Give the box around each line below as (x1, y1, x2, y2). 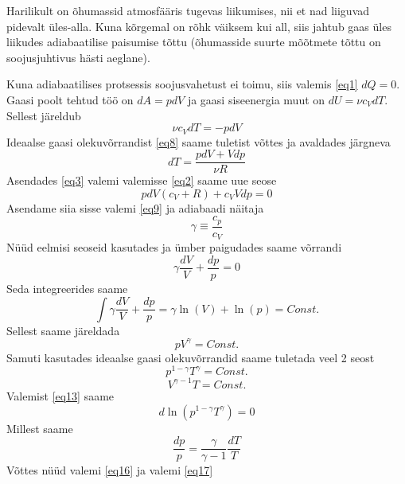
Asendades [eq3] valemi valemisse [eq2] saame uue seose (6, 172, 277, 189)
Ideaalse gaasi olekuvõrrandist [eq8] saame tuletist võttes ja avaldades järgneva (6, 133, 391, 150)
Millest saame (6, 420, 73, 436)
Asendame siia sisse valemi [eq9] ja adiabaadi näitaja (6, 199, 264, 216)
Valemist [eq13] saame (6, 387, 115, 404)
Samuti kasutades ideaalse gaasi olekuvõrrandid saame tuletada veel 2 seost (6, 349, 375, 365)
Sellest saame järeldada (6, 322, 120, 338)
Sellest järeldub (6, 107, 81, 123)
